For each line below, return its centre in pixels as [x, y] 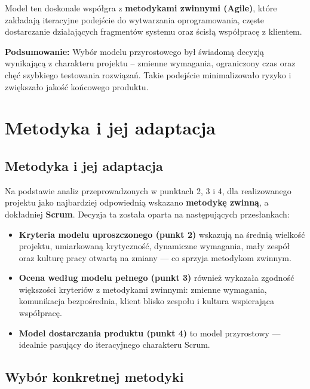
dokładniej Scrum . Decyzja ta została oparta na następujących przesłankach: [147, 214]
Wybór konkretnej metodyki [94, 377]
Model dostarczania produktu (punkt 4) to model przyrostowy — [150, 333]
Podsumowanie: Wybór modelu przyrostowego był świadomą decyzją [135, 51]
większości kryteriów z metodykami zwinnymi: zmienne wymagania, [143, 289]
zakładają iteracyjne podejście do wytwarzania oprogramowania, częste [134, 19]
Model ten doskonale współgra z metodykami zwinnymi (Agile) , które [141, 8]
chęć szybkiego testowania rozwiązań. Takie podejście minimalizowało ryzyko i [148, 74]
